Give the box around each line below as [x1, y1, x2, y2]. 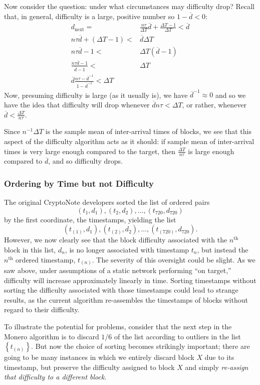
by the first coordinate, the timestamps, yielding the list [4, 214, 176, 224]
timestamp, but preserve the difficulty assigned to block [4, 361, 175, 372]
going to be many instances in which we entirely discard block [4, 352, 194, 362]
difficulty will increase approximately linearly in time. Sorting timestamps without [4, 275, 256, 285]
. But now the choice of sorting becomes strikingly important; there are [31, 341, 250, 351]
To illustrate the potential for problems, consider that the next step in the [4, 321, 232, 332]
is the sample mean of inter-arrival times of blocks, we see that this [45, 126, 251, 137]
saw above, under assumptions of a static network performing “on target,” [4, 265, 231, 276]
